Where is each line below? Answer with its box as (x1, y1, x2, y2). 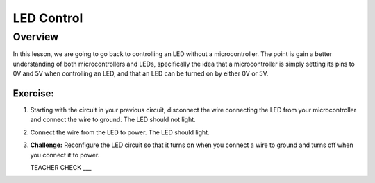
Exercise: (12, 87, 55, 99)
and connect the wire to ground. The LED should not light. (30, 115, 196, 124)
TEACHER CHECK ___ (30, 164, 92, 172)
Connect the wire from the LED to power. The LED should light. (30, 128, 210, 137)
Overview (12, 31, 59, 43)
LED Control (12, 10, 83, 26)
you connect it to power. (30, 150, 100, 159)
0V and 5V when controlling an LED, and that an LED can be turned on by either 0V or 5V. (12, 69, 269, 78)
